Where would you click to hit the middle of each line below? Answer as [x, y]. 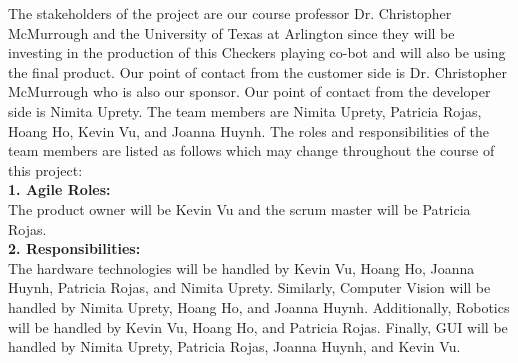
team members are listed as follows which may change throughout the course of [251, 150]
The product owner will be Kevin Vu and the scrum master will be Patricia [239, 208]
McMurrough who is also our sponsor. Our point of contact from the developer [249, 91]
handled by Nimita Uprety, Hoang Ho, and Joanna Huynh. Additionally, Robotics [259, 306]
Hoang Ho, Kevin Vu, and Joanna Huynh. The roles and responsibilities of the [248, 130]
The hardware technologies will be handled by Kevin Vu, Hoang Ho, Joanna [241, 267]
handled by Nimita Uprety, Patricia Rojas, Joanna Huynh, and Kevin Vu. [234, 346]
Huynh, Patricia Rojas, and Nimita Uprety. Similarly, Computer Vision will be [249, 287]
